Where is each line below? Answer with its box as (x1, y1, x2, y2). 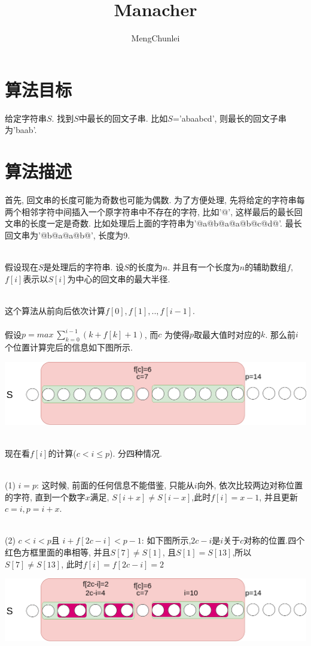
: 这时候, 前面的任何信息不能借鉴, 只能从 (36, 479, 194, 491)
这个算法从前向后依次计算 (5, 304, 105, 316)
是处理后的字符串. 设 (43, 260, 124, 273)
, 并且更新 (259, 490, 298, 503)
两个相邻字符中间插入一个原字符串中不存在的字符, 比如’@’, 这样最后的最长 (5, 205, 294, 218)
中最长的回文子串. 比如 (78, 111, 168, 124)
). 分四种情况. (109, 446, 162, 459)
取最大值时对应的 (194, 328, 261, 340)
